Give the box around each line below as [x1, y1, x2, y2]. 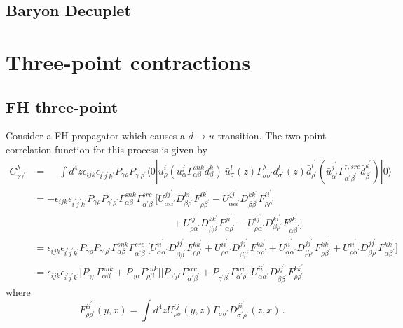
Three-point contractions [6, 47, 251, 76]
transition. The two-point [217, 128, 327, 143]
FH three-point [6, 95, 118, 117]
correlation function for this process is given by [6, 142, 207, 156]
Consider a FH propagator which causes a [6, 128, 186, 143]
